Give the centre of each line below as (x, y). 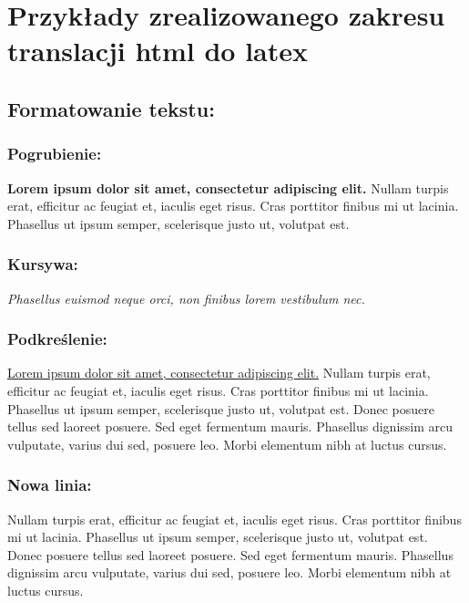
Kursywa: (43, 264)
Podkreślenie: (57, 339)
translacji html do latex (158, 51)
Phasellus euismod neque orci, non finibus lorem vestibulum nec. (186, 298)
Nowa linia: (50, 485)
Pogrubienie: (55, 154)
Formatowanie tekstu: (111, 108)
